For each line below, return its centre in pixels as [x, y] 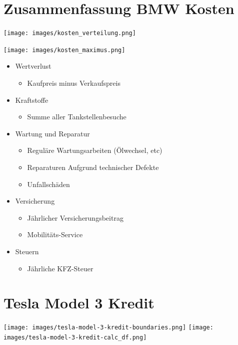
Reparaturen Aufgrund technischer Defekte [93, 167]
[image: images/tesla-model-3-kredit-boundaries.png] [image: [108, 328]
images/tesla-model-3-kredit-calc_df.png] [75, 337]
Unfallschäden [48, 184]
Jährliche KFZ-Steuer [60, 268]
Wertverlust [33, 66]
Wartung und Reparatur [52, 133]
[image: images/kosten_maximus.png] [64, 50]
